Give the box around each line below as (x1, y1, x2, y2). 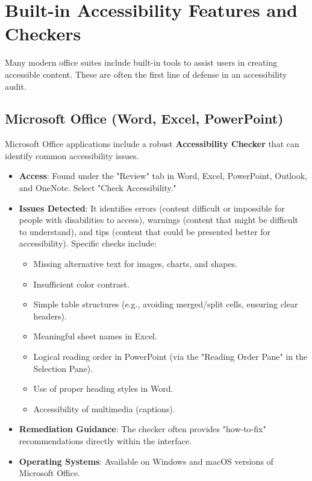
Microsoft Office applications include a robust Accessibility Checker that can (5, 137, 299, 150)
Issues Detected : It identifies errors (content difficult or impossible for (19, 201, 285, 214)
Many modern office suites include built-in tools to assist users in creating (5, 56, 278, 69)
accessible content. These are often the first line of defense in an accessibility (5, 68, 287, 80)
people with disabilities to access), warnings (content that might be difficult (19, 213, 298, 226)
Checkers (5, 21, 81, 46)
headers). (33, 309, 67, 322)
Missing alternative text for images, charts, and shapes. (33, 257, 238, 270)
